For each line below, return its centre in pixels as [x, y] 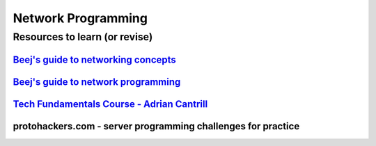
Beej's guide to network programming [97, 82]
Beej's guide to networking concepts [95, 59]
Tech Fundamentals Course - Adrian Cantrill [110, 104]
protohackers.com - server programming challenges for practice [156, 126]
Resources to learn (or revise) [83, 37]
